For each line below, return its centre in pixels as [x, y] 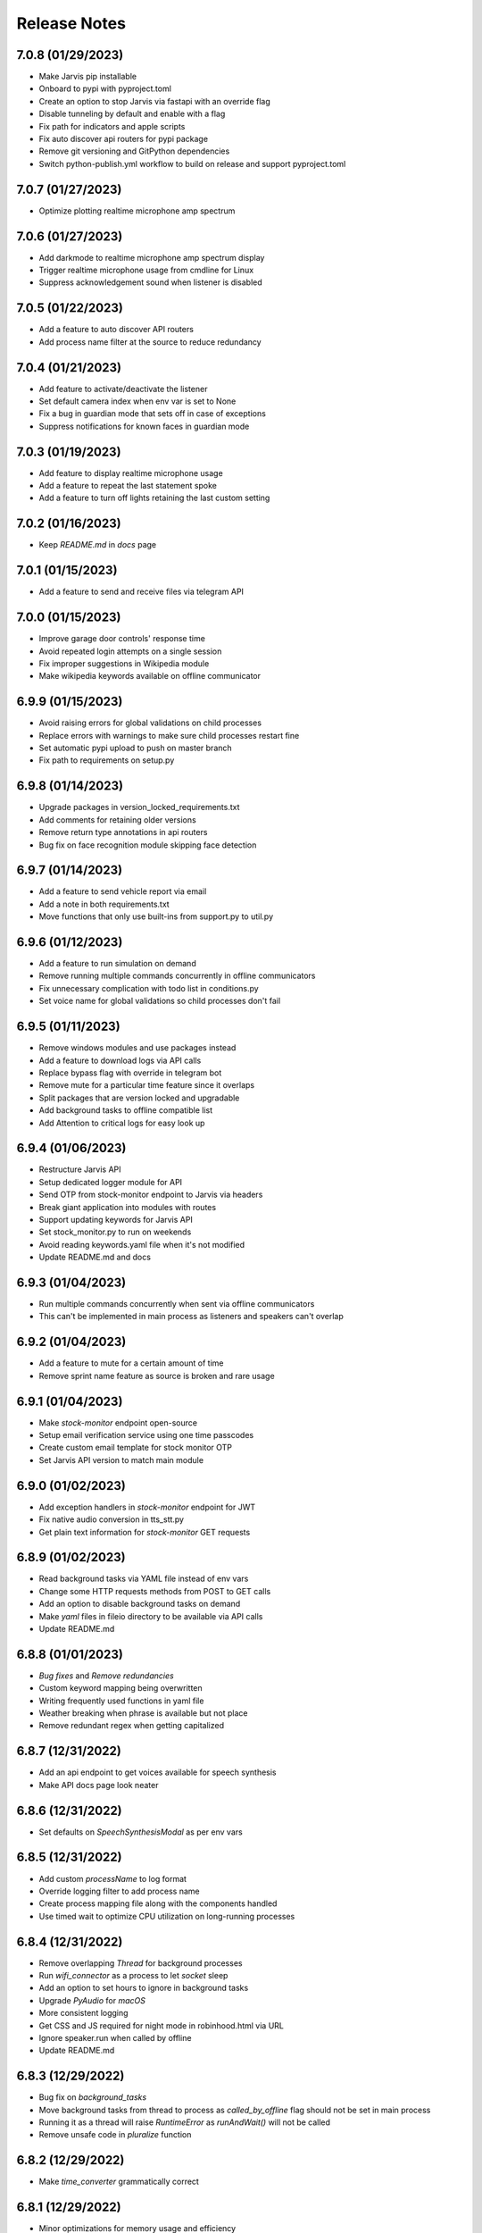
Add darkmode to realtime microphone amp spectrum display [152, 257]
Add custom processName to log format [113, 1878]
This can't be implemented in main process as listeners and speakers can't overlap [191, 1317]
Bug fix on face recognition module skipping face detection [148, 845]
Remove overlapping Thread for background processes [141, 1963]
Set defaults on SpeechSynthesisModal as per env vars [141, 1832]
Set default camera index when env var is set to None [137, 401]
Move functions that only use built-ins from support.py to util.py [156, 916]
